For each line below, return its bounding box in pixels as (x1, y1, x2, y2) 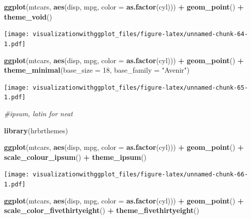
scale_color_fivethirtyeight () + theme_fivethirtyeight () (4, 205, 199, 215)
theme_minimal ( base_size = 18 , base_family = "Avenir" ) (4, 65, 190, 75)
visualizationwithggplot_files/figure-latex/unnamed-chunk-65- (33, 84, 248, 91)
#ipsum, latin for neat (4, 108, 73, 118)
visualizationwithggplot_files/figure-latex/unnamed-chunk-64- (33, 31, 248, 38)
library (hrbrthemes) (4, 125, 68, 135)
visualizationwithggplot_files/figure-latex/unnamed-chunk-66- (33, 171, 248, 178)
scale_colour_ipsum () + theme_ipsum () (4, 151, 147, 162)
